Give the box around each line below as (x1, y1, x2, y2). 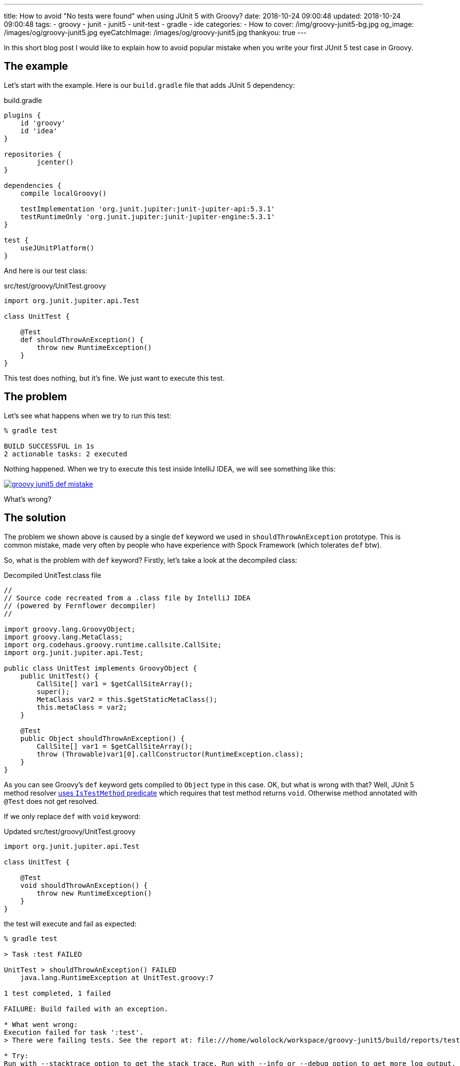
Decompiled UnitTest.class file (4, 571, 101, 579)
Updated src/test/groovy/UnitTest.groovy (4, 827, 135, 836)
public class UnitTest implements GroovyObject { (4, 664, 197, 672)
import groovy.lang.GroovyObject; (4, 625, 135, 633)
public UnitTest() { (20, 672, 98, 680)
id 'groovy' (20, 119, 66, 127)
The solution (4, 512, 66, 524)
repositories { (4, 150, 62, 158)
